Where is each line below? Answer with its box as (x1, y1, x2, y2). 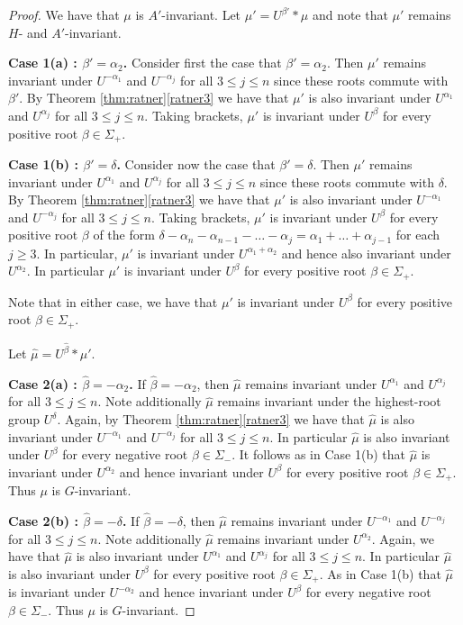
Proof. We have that (8, 5, 120, 23)
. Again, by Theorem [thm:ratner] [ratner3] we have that (57, 410, 365, 428)
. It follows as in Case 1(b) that (231, 445, 405, 464)
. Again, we (371, 529, 434, 548)
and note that (312, 5, 388, 23)
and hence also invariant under (281, 243, 451, 262)
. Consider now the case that (116, 155, 276, 174)
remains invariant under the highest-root (217, 392, 441, 411)
